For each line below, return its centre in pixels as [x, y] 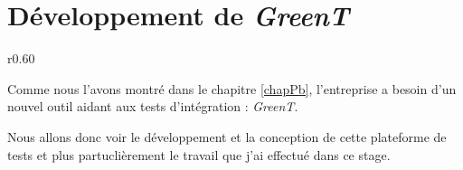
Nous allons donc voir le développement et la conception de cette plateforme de [227, 136]
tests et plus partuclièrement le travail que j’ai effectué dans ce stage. [199, 154]
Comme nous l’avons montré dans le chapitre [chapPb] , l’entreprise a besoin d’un [232, 88]
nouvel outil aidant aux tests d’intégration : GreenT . [153, 106]
